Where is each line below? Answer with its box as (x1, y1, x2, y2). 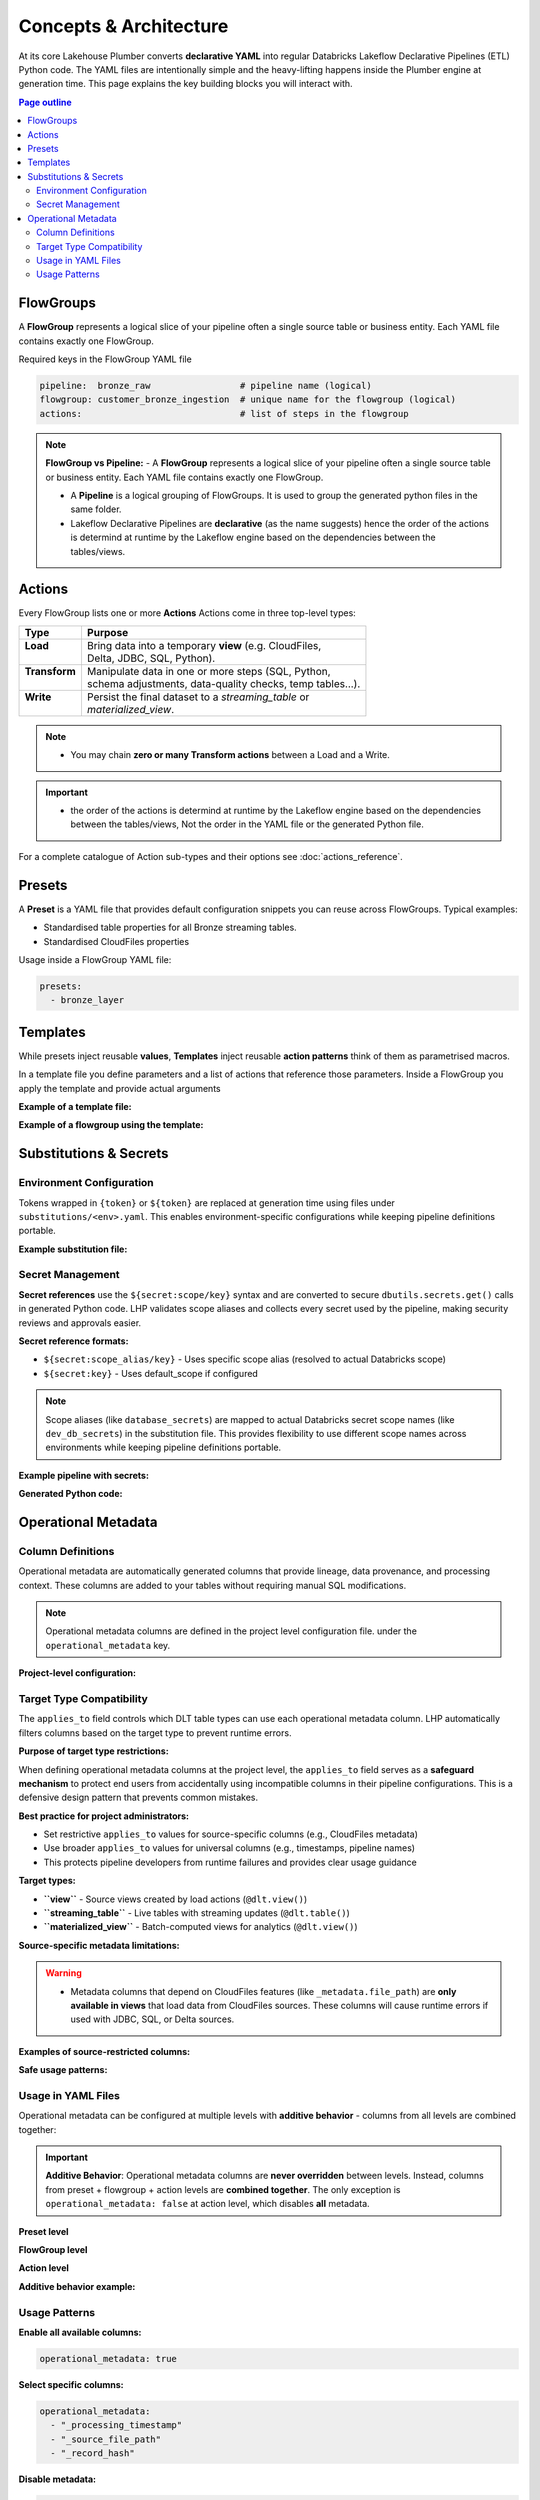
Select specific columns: (18, 2378, 124, 2390)
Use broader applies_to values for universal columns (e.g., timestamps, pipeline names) (43, 1842, 415, 1854)
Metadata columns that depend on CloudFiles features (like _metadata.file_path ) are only (70, 1985, 457, 1997)
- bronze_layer (50, 995, 125, 1006)
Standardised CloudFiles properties (43, 935, 190, 947)
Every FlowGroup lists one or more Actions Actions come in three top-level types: (18, 607, 357, 619)
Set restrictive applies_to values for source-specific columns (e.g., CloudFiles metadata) (43, 1828, 419, 1840)
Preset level (18, 2225, 69, 2237)
